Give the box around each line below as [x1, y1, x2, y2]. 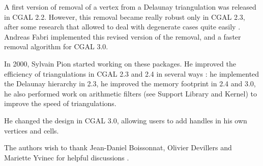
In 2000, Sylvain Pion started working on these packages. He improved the [4, 58, 236, 69]
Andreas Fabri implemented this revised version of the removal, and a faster [4, 31, 241, 42]
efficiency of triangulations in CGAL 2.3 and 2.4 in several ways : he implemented [4, 68, 259, 79]
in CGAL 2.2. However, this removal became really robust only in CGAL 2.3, [4, 11, 245, 22]
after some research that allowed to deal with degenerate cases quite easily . [4, 21, 241, 32]
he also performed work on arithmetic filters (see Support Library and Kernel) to [4, 88, 257, 98]
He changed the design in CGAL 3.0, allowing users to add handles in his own [4, 115, 247, 125]
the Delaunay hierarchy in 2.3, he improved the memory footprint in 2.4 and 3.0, [4, 78, 256, 89]
